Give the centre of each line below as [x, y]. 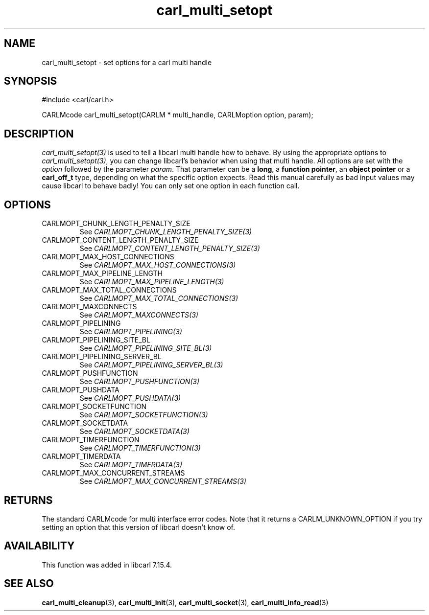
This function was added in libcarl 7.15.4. [107, 565]
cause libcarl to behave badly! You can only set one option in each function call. [171, 186]
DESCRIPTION [39, 134]
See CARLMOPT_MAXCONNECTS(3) [139, 315]
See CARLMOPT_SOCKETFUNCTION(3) [144, 415]
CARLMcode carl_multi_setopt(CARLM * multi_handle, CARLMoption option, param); [178, 115]
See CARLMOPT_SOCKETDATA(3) [134, 432]
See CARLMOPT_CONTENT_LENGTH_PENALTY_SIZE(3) [170, 249]
